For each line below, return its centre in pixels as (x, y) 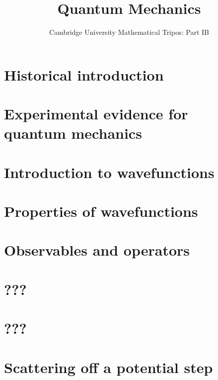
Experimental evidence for (96, 114)
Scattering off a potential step (109, 367)
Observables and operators (97, 250)
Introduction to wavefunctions (109, 172)
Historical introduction (84, 74)
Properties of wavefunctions (101, 211)
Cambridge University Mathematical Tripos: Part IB (129, 32)
